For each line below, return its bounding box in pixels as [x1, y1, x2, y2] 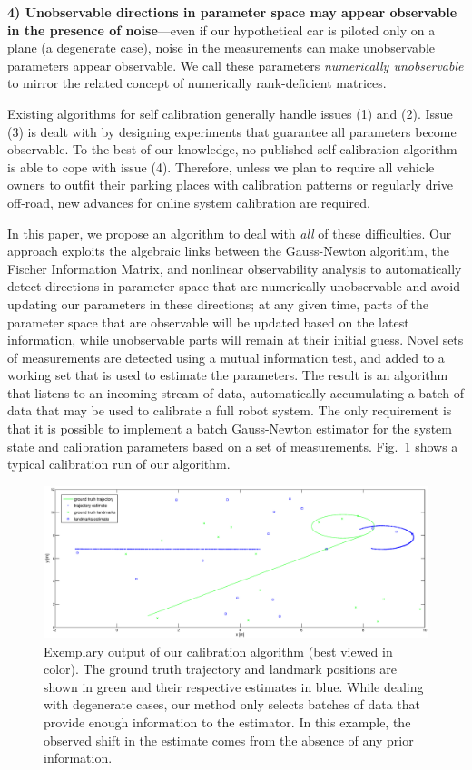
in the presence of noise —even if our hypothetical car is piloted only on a [7, 20, 436, 39]
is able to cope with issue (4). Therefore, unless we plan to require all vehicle [7, 157, 435, 176]
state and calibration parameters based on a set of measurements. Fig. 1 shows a [7, 436, 458, 455]
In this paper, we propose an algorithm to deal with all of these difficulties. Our [7, 223, 452, 242]
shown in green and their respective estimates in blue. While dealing [44, 677, 424, 696]
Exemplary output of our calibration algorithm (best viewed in [44, 641, 393, 660]
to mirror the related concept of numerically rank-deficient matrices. [7, 73, 387, 93]
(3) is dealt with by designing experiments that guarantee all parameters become [7, 122, 457, 141]
